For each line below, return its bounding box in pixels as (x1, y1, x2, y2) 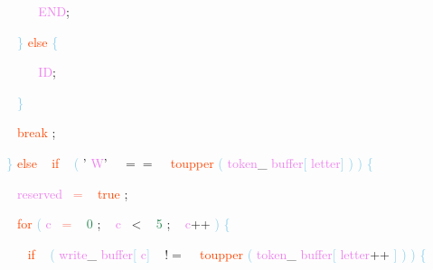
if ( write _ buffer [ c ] (27, 244, 150, 263)
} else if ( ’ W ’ (6, 153, 108, 172)
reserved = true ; (17, 183, 128, 202)
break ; (17, 123, 56, 142)
